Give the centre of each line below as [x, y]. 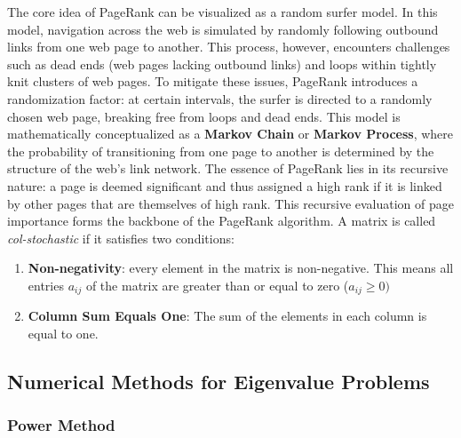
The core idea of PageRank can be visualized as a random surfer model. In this [223, 12]
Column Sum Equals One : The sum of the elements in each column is [227, 316]
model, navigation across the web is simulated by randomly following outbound [223, 29]
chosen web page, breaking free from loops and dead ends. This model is [204, 116]
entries [46, 285]
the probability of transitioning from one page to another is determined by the [221, 151]
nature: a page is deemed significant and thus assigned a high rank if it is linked [225, 185]
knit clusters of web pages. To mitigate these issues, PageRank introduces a [213, 81]
